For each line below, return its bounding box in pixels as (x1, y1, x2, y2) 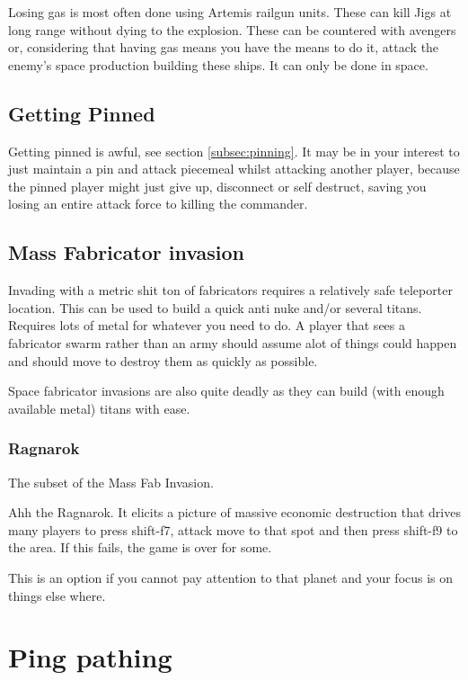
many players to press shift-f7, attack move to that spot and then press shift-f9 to (8, 520, 458, 539)
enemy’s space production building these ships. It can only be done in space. (8, 55, 428, 74)
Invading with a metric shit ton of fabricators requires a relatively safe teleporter (8, 281, 453, 300)
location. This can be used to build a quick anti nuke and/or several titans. (8, 298, 422, 317)
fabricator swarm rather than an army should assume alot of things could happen (8, 333, 457, 352)
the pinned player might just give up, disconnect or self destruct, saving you (8, 176, 427, 195)
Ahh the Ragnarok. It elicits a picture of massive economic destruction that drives (8, 503, 461, 522)
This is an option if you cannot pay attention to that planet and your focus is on (8, 568, 454, 586)
